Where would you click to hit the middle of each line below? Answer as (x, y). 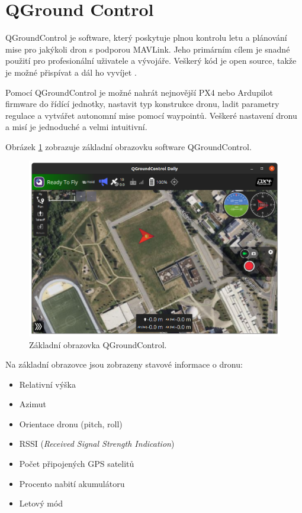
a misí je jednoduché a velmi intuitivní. (76, 127)
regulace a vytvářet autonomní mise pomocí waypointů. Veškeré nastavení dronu (151, 115)
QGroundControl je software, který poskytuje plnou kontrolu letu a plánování (146, 38)
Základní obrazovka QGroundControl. (98, 344)
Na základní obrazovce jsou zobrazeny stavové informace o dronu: (124, 364)
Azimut (33, 404)
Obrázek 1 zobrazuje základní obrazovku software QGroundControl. (128, 146)
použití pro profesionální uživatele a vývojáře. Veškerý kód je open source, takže (151, 61)
